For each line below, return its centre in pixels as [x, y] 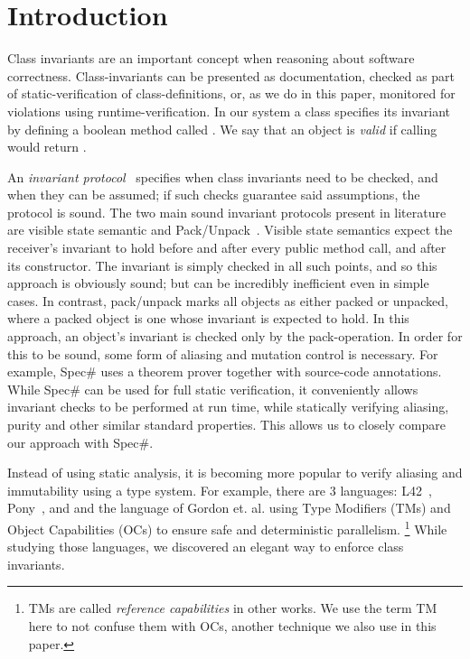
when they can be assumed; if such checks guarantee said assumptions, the [214, 195]
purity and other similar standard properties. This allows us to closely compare [226, 424]
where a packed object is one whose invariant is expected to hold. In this [208, 318]
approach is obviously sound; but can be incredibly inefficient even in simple [218, 283]
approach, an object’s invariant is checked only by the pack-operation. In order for [235, 336]
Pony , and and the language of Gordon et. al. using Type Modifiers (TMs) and [229, 508]
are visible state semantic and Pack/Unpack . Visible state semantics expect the [230, 230]
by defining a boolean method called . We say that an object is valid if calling [222, 129]
